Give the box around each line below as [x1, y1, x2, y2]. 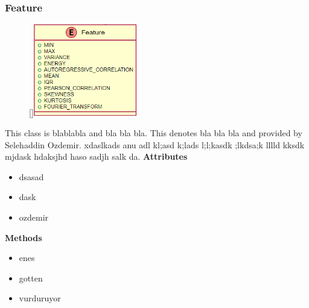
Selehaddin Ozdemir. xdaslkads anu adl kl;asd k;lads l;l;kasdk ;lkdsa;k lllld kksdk [5, 138, 305, 151]
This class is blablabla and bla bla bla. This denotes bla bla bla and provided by [5, 126, 302, 139]
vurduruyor [19, 292, 61, 304]
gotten [19, 271, 43, 284]
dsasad [19, 170, 44, 183]
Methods [5, 231, 42, 244]
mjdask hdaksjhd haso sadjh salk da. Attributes [5, 150, 188, 163]
